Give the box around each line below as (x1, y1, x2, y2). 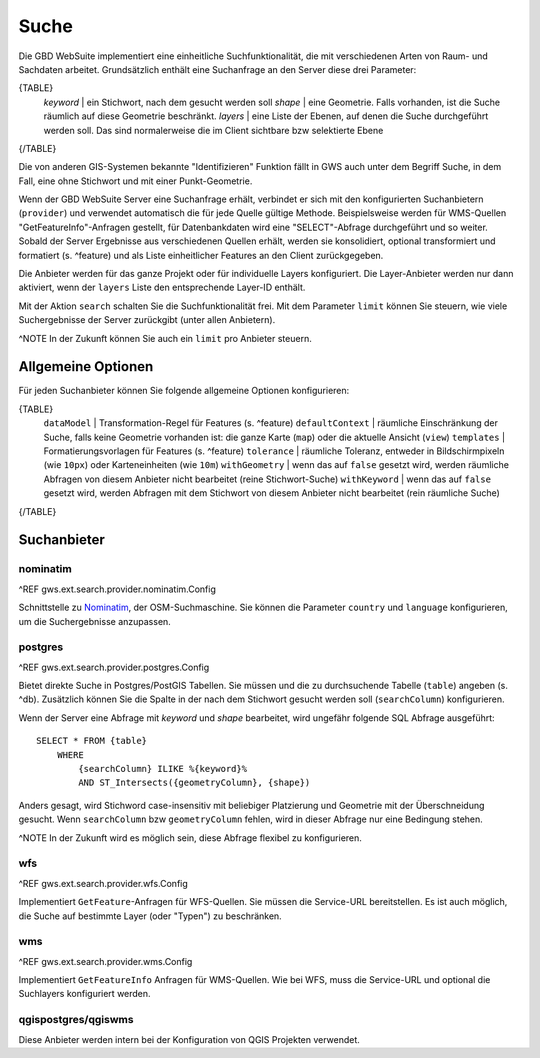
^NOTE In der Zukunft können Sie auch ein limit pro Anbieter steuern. (18, 332, 312, 344)
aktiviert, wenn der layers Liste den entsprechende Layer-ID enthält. (18, 281, 306, 294)
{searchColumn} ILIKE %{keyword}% (78, 763, 248, 775)
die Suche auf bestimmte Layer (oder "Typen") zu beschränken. (18, 910, 282, 922)
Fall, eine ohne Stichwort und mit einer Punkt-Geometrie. (18, 175, 253, 187)
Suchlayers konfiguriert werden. (18, 988, 151, 1000)
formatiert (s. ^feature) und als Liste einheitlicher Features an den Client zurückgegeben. (18, 249, 384, 261)
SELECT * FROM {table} (36, 735, 148, 747)
